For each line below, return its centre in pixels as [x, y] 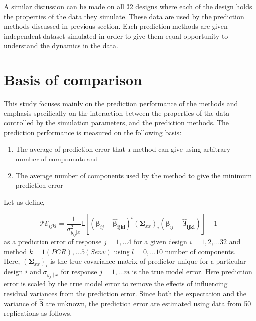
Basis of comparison [73, 80]
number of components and [57, 159]
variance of [21, 303]
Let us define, [24, 201]
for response [79, 272]
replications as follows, [38, 313]
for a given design [160, 241]
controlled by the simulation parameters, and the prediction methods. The [117, 123]
